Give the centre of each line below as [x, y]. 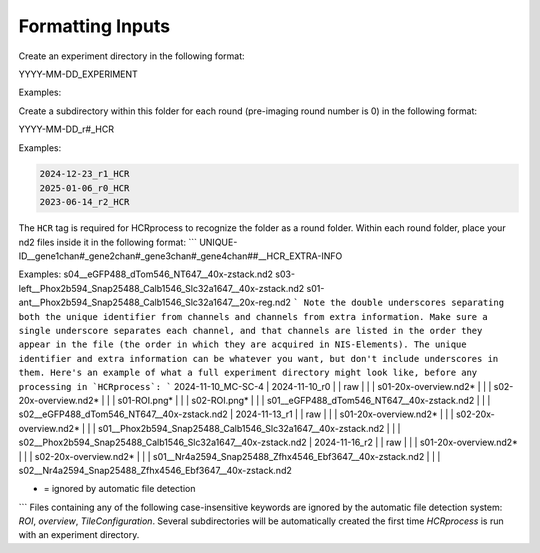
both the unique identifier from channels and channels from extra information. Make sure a [253, 316]
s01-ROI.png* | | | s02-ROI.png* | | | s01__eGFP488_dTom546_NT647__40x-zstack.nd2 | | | [304, 400]
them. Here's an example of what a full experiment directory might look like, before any [248, 373]
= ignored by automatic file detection [119, 489]
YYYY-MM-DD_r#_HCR [66, 129]
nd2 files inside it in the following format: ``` [107, 242]
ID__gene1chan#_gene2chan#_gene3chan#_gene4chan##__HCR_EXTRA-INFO [180, 256]
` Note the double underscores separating [399, 303]
